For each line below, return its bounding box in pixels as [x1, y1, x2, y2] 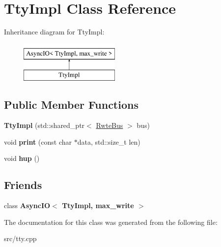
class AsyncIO [4, 200, 51, 211]
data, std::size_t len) [77, 136, 140, 147]
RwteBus [96, 120, 123, 130]
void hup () [4, 153, 40, 163]
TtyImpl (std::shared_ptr [4, 120, 85, 130]
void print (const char [4, 136, 72, 147]
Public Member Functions [4, 97, 138, 112]
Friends [4, 177, 42, 192]
